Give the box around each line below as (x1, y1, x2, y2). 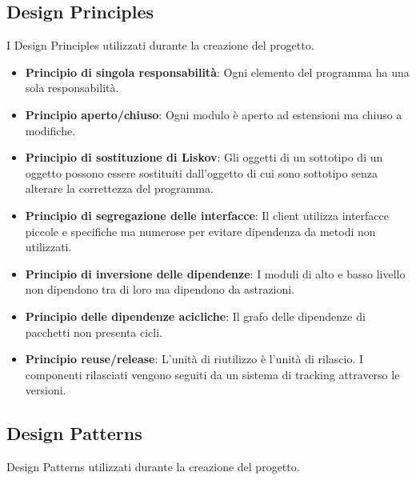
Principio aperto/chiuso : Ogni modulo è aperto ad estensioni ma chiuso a (25, 106, 402, 122)
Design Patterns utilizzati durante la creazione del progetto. (6, 458, 300, 475)
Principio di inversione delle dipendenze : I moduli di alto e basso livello (25, 265, 406, 282)
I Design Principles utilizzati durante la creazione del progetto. (6, 37, 314, 54)
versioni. (25, 382, 66, 398)
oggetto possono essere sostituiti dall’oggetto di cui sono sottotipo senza (25, 164, 378, 181)
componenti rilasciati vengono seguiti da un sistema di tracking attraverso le (25, 366, 400, 382)
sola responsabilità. (25, 79, 119, 96)
